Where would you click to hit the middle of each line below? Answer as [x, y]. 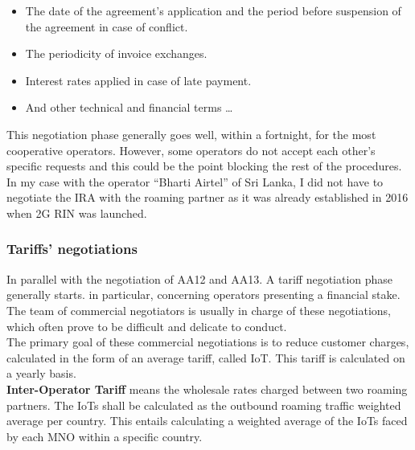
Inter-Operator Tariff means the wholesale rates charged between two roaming [207, 389]
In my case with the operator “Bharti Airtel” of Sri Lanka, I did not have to [195, 181]
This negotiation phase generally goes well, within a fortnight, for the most [191, 134]
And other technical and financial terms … [129, 107]
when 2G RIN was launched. [77, 213]
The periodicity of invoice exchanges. [116, 53]
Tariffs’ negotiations [72, 249]
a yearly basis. [41, 373]
